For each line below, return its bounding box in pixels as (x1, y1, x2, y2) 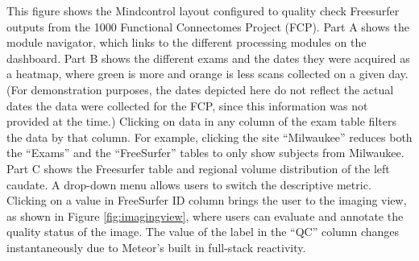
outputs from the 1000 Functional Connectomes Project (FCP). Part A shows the (6, 18, 409, 35)
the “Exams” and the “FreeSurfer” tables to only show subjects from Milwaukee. (6, 144, 404, 161)
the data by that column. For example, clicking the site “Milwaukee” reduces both (6, 128, 413, 145)
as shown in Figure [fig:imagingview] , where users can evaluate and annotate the (6, 207, 404, 224)
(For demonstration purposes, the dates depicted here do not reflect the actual (6, 81, 394, 97)
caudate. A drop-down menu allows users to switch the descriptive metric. (6, 176, 371, 193)
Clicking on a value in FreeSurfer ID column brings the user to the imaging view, (6, 192, 407, 209)
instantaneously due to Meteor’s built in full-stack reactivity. (6, 238, 306, 255)
